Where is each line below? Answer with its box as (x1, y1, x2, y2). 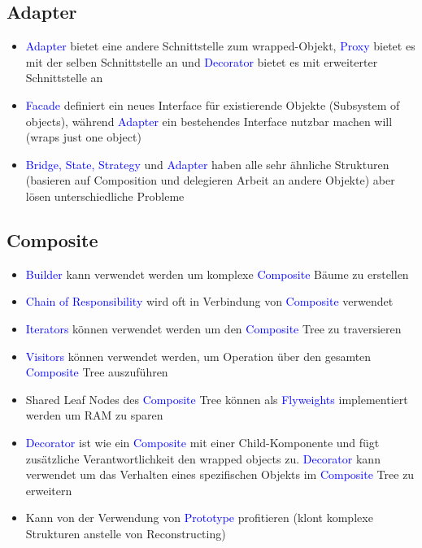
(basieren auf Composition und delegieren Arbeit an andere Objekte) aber (25, 172, 395, 189)
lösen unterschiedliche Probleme (25, 187, 185, 204)
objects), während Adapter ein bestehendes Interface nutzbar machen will (25, 112, 393, 129)
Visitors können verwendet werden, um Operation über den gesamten (25, 347, 372, 364)
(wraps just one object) (25, 128, 141, 146)
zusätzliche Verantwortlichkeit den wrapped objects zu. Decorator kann (25, 450, 381, 467)
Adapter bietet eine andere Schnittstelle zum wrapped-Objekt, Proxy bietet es (25, 37, 415, 54)
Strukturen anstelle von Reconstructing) (25, 524, 226, 541)
